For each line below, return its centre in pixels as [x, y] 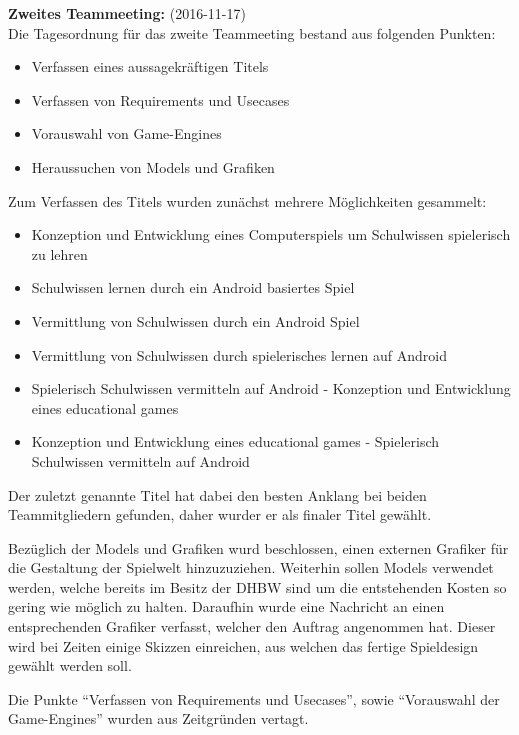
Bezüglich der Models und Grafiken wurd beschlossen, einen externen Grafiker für [258, 547]
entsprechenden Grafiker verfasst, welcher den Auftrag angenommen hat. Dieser [252, 626]
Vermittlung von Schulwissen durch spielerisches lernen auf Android [239, 354]
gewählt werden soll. [70, 665]
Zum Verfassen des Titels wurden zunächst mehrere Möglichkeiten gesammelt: [247, 200]
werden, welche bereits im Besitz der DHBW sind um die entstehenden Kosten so [257, 586]
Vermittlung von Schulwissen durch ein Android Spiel [195, 320]
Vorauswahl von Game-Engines [126, 133]
